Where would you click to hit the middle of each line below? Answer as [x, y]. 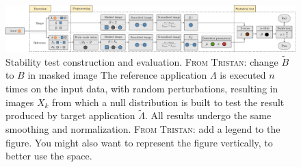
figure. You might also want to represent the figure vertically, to [139, 142]
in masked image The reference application [117, 75]
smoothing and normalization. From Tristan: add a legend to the [143, 128]
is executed [243, 75]
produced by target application [70, 115]
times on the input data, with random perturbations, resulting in [142, 88]
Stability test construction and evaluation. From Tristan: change [142, 61]
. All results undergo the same [208, 115]
